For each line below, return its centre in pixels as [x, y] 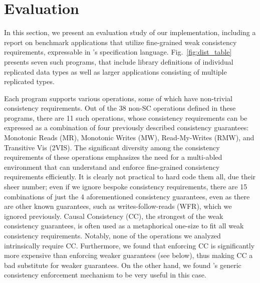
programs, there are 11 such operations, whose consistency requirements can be [126, 117]
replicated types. [29, 81]
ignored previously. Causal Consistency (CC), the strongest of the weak [114, 216]
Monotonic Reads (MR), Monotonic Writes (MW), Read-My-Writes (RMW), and [129, 137]
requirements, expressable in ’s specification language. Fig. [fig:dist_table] [118, 52]
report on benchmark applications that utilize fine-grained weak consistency [120, 42]
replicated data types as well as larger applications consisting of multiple [115, 71]
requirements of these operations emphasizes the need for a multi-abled [113, 157]
